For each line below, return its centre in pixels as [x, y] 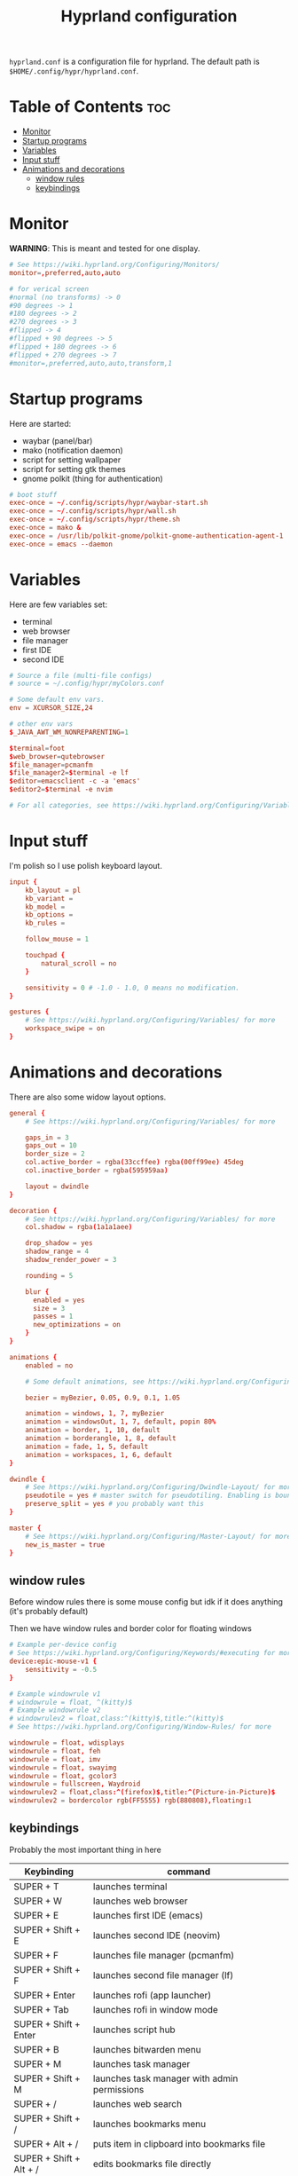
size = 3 [49, 1308]
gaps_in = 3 [47, 1138]
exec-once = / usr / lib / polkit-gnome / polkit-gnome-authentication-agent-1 [146, 536]
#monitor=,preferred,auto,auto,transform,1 [91, 363]
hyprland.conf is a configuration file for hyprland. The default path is [134, 62]
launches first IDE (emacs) [148, 1915]
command [189, 1872]
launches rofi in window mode [156, 2009]
